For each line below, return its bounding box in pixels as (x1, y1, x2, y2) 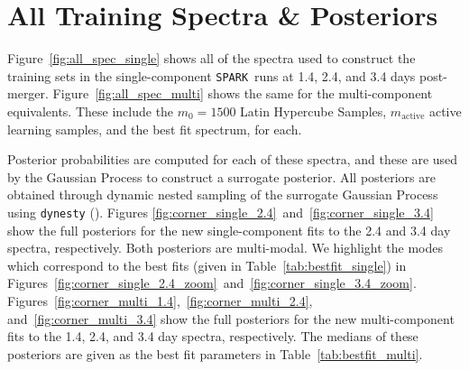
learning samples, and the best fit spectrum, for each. (7, 119, 302, 138)
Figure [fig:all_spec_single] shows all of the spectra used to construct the (7, 49, 416, 68)
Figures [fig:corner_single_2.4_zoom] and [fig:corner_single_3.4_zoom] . (7, 273, 417, 292)
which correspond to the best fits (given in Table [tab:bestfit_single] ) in (7, 255, 407, 274)
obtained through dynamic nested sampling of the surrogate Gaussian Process (7, 185, 438, 204)
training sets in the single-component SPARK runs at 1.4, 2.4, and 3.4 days (7, 66, 416, 85)
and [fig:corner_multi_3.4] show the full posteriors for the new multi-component (7, 309, 455, 328)
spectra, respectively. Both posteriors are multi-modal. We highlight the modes (7, 238, 443, 257)
